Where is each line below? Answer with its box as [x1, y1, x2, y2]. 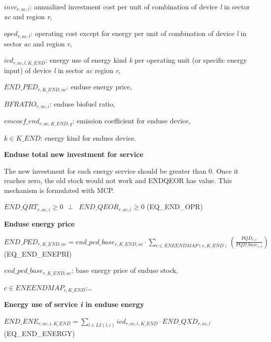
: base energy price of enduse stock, [71, 265, 178, 275]
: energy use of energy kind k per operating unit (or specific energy [45, 55, 247, 65]
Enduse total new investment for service [4, 149, 143, 159]
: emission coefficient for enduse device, [72, 115, 191, 126]
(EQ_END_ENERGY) [4, 328, 75, 339]
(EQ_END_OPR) [146, 201, 203, 212]
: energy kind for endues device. [40, 132, 136, 143]
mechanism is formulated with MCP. [4, 185, 114, 195]
